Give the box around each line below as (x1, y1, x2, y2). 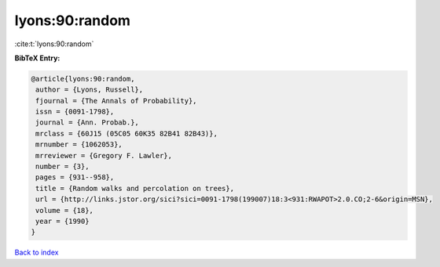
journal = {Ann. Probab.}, (35, 118, 139, 127)
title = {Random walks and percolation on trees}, (35, 184, 235, 193)
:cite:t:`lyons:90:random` (14, 39, 94, 49)
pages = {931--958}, (35, 173, 115, 182)
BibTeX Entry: (14, 53, 60, 63)
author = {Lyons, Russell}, (35, 85, 144, 94)
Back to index (14, 247, 59, 258)
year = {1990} (35, 217, 90, 226)
